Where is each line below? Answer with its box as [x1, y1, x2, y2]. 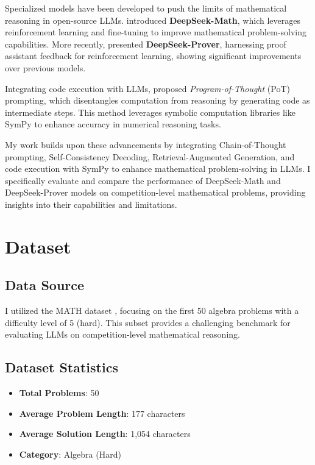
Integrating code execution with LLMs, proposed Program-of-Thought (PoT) [5, 82, 290, 94]
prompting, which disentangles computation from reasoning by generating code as [5, 94, 310, 107]
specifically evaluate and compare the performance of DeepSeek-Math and [5, 174, 281, 186]
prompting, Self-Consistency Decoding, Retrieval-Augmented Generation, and [5, 150, 295, 163]
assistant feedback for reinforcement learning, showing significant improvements [5, 49, 302, 62]
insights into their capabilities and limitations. [5, 197, 177, 210]
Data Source [5, 275, 85, 294]
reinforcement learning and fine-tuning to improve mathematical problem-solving [5, 26, 306, 38]
